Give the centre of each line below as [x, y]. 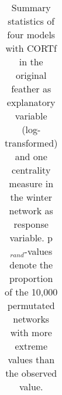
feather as [31, 89]
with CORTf [31, 48]
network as [31, 210]
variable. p [31, 238]
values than [31, 359]
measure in [31, 183]
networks [31, 319]
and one [31, 156]
